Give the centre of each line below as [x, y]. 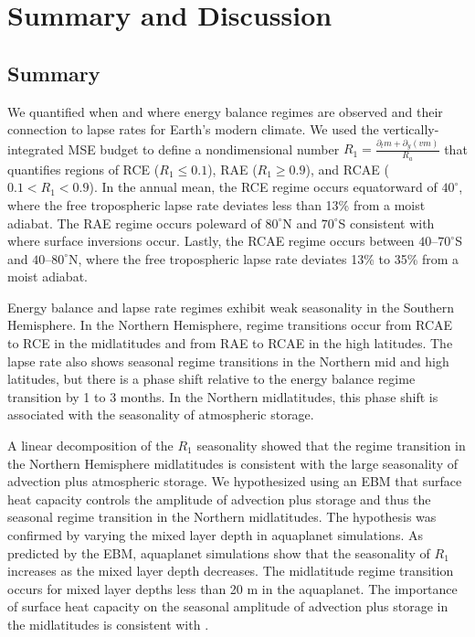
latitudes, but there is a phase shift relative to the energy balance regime [211, 379]
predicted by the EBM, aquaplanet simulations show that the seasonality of [219, 552]
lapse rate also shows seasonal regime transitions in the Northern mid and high [228, 361]
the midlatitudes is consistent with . [108, 624]
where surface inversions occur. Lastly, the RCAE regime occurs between [211, 241]
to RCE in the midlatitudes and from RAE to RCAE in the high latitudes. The [230, 343]
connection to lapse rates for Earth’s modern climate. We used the [193, 129]
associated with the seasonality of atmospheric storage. [161, 414]
